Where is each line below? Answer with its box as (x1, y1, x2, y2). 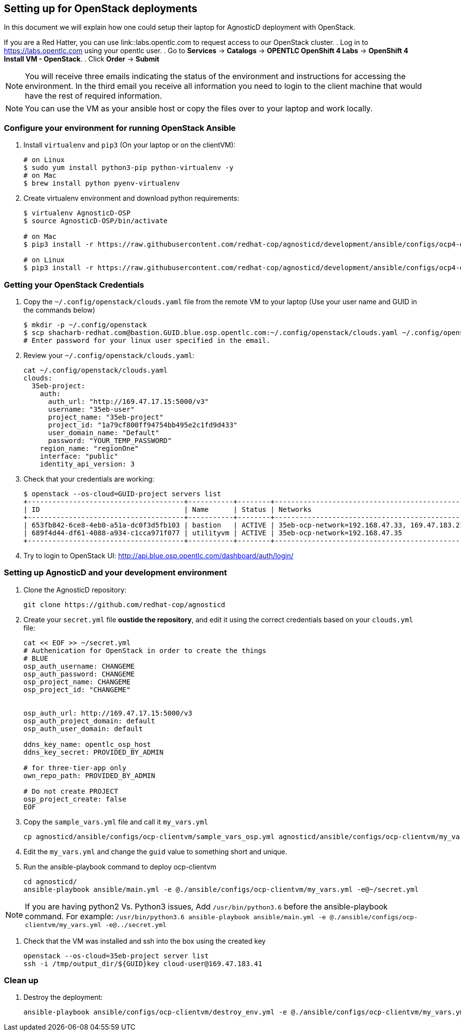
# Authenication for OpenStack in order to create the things (23, 646, 267, 655)
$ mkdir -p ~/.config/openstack (23, 320, 147, 329)
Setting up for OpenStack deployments (4, 2, 198, 15)
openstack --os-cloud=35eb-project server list (23, 951, 209, 960)
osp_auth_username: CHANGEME (23, 662, 135, 670)
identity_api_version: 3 (40, 460, 135, 468)
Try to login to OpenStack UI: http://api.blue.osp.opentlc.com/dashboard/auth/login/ (23, 551, 293, 560)
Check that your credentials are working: (23, 474, 154, 483)
